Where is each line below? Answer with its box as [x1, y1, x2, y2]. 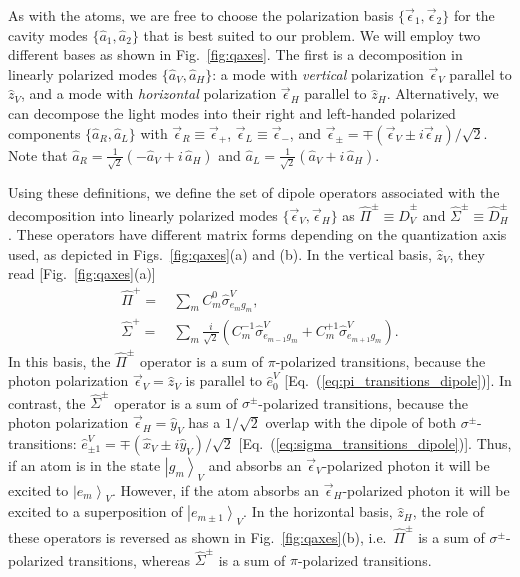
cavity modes [8, 24, 88, 45]
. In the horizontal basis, [243, 501, 393, 522]
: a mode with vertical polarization [212, 63, 424, 84]
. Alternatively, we [386, 83, 499, 104]
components [8, 122, 81, 143]
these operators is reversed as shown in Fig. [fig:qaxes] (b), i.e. [8, 526, 387, 547]
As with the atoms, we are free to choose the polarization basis [8, 5, 394, 25]
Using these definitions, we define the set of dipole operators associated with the [8, 182, 500, 203]
